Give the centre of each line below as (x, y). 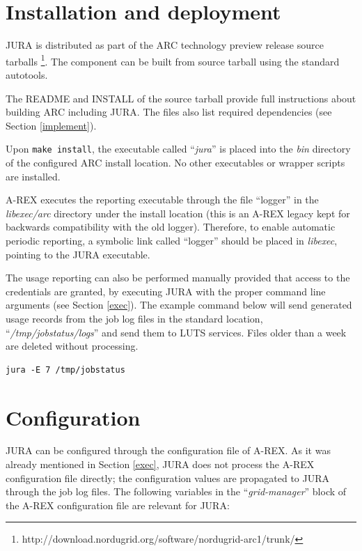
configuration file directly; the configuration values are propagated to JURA (168, 478)
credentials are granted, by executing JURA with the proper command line (166, 291)
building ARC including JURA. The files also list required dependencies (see (169, 112)
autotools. (27, 74)
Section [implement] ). (51, 125)
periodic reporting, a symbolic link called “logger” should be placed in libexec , (172, 240)
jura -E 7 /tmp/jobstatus (65, 370)
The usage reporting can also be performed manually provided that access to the (178, 278)
